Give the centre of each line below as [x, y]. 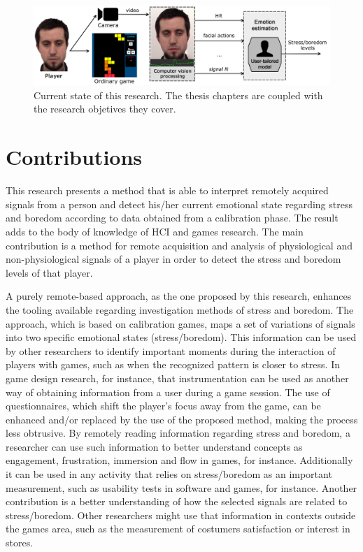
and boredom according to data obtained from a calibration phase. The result [172, 218]
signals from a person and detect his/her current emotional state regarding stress [179, 204]
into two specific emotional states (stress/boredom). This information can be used [181, 337]
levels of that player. [49, 272]
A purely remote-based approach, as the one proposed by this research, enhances [179, 296]
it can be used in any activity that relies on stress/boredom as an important [169, 474]
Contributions [74, 157]
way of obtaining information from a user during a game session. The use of [168, 392]
